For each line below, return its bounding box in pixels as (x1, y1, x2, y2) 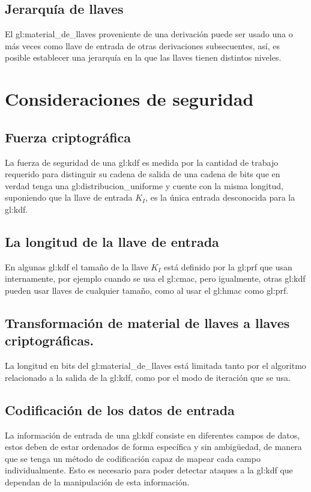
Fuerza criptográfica (5, 127, 131, 146)
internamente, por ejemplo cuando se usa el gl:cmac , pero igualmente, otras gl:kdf (5, 272, 306, 285)
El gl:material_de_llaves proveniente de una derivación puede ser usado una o (5, 28, 293, 40)
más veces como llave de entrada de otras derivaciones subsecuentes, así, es (5, 39, 280, 52)
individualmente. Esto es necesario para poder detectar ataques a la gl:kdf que (5, 464, 293, 476)
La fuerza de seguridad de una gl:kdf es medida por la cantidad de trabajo (5, 156, 279, 168)
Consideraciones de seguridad (5, 87, 254, 111)
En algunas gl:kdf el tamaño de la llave (5, 260, 148, 273)
